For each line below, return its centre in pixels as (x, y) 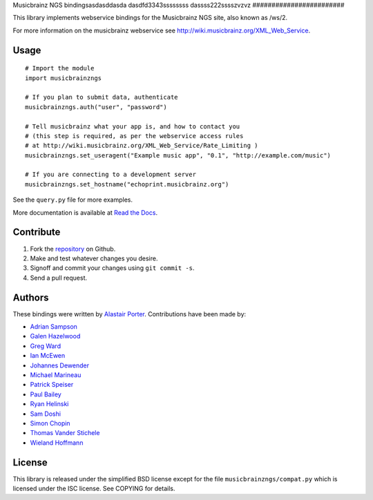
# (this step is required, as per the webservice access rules (134, 136)
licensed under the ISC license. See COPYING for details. (94, 489)
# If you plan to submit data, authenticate (102, 97)
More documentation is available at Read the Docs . (85, 212)
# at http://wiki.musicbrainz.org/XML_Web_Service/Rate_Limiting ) (142, 146)
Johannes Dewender (60, 365)
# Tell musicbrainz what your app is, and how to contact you (133, 126)
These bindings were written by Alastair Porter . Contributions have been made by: (130, 314)
